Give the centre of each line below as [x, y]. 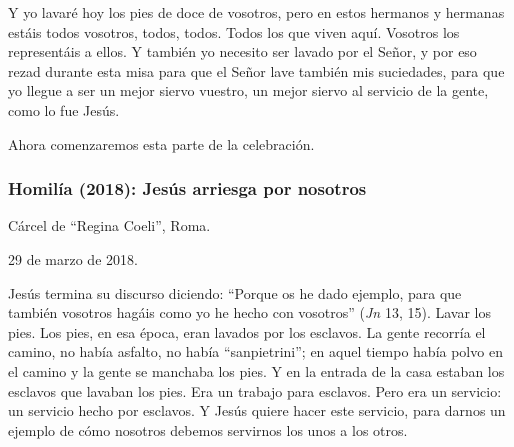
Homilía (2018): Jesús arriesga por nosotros [187, 188]
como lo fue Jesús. [64, 109]
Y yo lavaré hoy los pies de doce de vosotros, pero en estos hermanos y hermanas [256, 12]
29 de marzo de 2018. [73, 258]
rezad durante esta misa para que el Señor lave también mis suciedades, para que [256, 70]
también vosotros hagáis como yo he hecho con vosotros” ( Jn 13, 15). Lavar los [249, 312]
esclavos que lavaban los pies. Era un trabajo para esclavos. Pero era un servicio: [255, 390]
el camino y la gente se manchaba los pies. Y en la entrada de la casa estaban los [256, 370]
